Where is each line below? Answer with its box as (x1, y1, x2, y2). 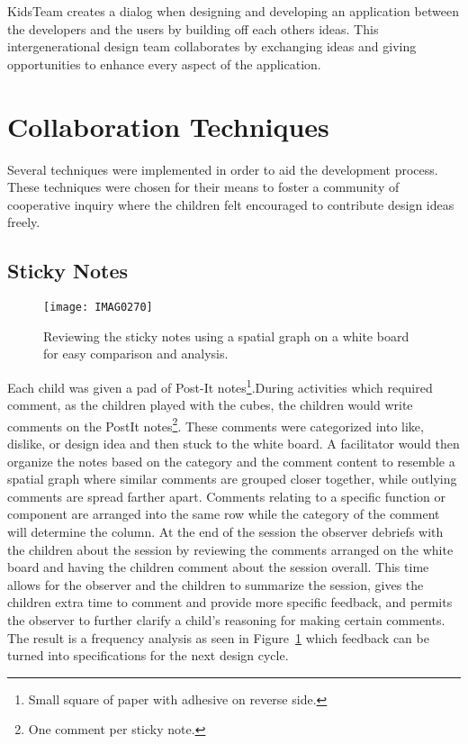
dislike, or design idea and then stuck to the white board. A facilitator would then (7, 434, 460, 453)
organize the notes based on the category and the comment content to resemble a (7, 451, 455, 470)
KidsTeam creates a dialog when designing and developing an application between (7, 2, 459, 20)
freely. (7, 213, 40, 231)
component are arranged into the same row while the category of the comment (7, 504, 440, 523)
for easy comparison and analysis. (43, 344, 229, 363)
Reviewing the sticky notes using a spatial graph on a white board (43, 326, 409, 345)
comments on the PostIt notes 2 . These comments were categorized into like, (7, 413, 424, 435)
